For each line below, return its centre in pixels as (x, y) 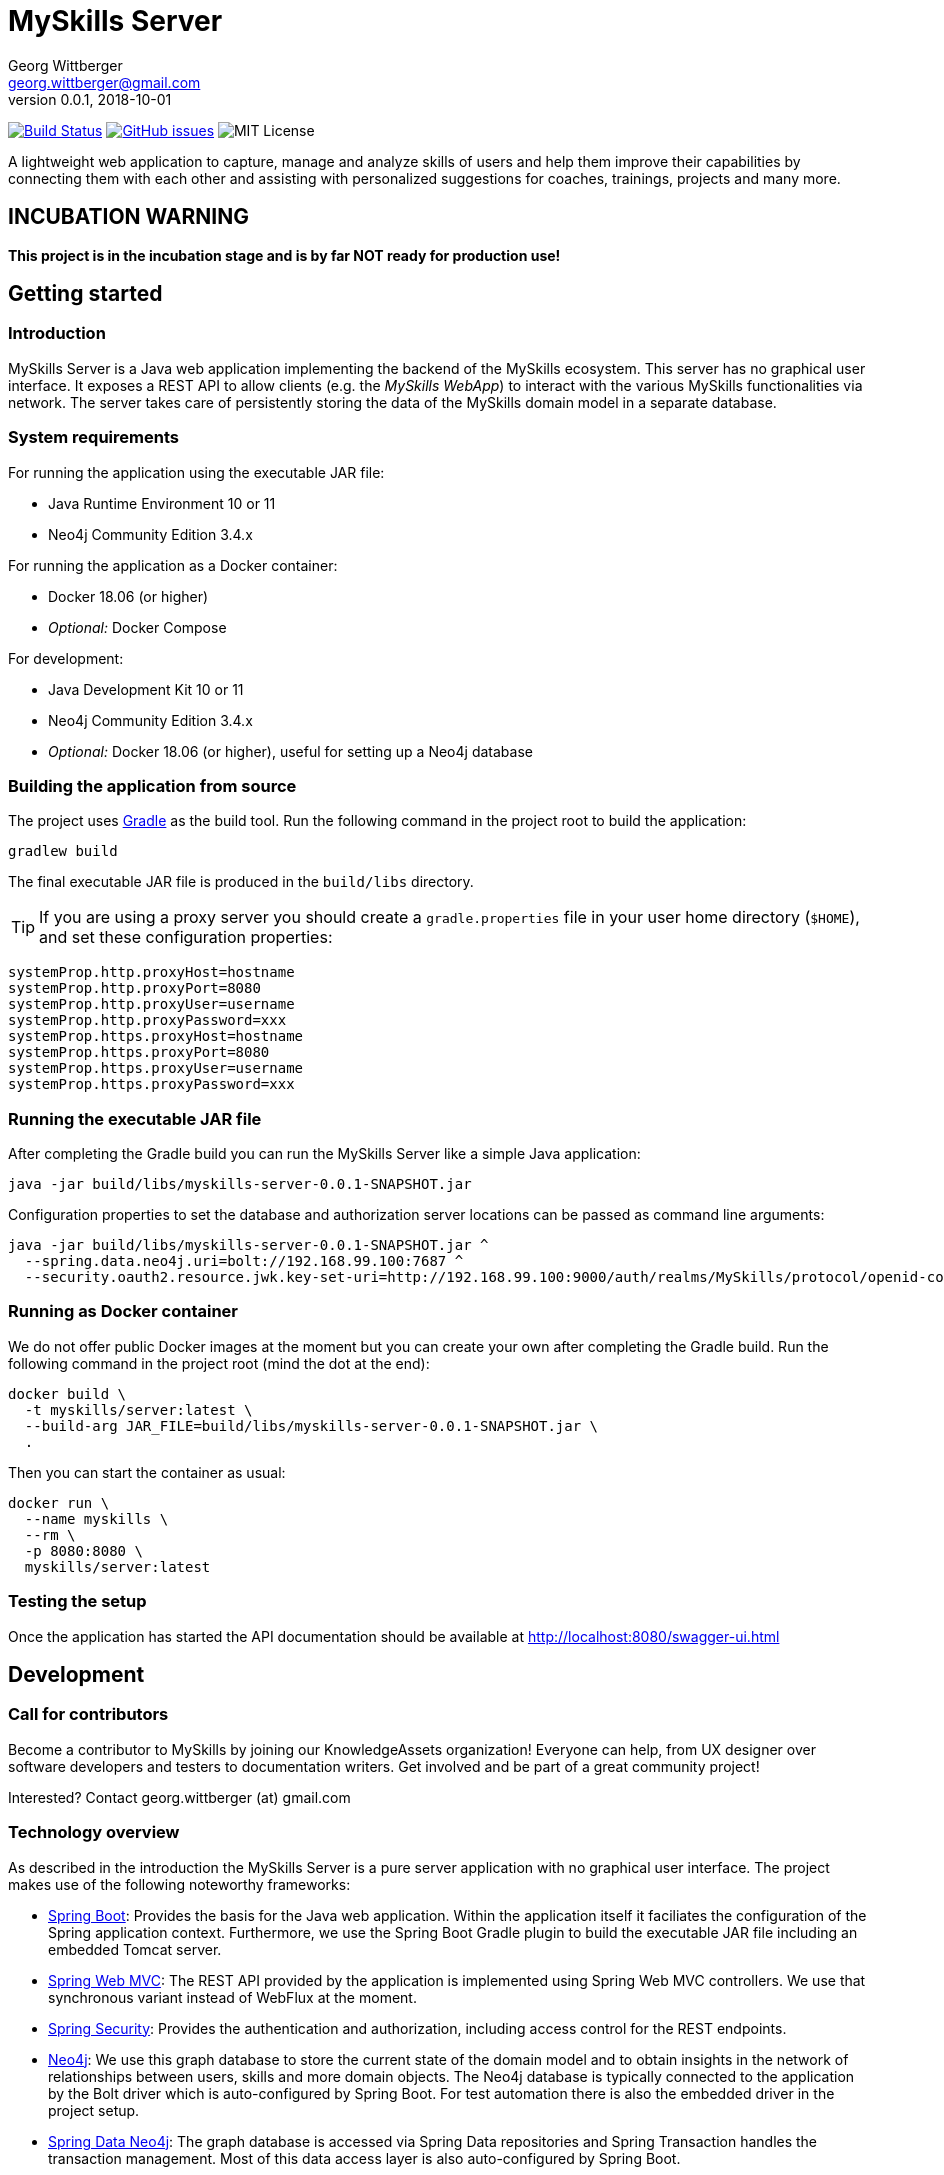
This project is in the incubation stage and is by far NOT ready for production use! (284, 255)
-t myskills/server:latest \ (138, 1409)
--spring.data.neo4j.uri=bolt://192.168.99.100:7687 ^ (244, 1261)
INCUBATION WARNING (129, 217)
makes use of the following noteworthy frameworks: (179, 1884)
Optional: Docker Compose (137, 627)
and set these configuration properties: (186, 937)
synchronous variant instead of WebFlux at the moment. (232, 1997)
